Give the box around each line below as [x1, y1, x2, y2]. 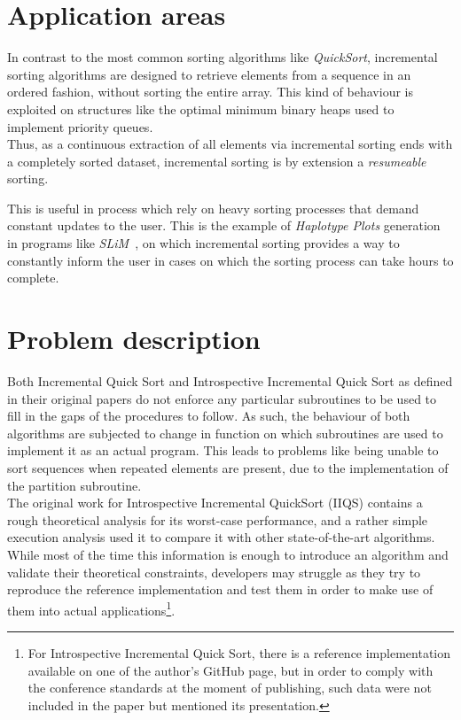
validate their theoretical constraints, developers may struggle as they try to [7, 562, 421, 581]
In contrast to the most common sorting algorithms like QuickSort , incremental [7, 48, 438, 66]
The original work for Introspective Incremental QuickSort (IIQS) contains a [7, 493, 423, 512]
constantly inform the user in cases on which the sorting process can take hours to [7, 251, 454, 269]
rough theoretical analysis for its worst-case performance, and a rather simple [7, 510, 428, 529]
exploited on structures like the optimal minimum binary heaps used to [7, 99, 395, 118]
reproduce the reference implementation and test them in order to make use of [7, 580, 434, 599]
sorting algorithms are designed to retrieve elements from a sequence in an [7, 65, 411, 83]
